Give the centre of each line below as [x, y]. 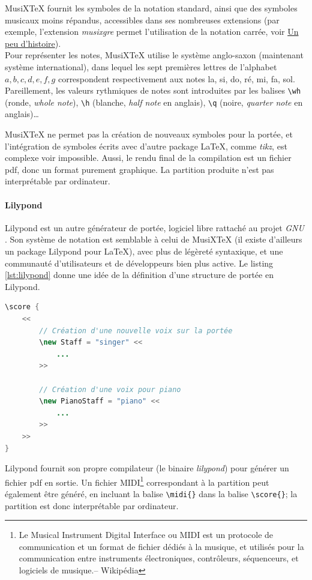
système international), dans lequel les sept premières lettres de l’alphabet [141, 66]
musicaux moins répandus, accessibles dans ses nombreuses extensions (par [142, 20]
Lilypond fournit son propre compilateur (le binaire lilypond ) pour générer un [147, 468]
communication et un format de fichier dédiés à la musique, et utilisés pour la [161, 546]
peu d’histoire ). [33, 43]
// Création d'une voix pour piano [110, 389]
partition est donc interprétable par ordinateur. [92, 505]
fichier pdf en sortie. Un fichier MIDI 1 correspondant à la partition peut [137, 481]
